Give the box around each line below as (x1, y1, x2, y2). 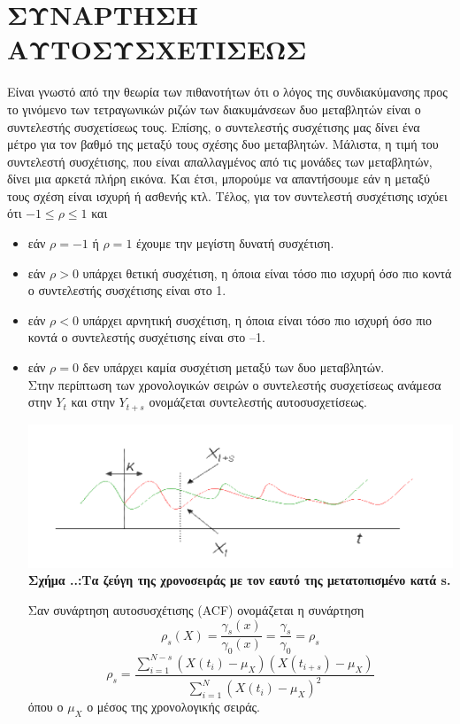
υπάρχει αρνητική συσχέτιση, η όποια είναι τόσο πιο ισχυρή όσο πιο (82, 310, 433, 329)
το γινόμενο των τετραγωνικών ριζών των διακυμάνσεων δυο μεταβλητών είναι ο (7, 99, 421, 118)
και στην (71, 393, 115, 411)
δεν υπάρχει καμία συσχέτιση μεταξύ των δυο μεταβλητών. (82, 358, 385, 377)
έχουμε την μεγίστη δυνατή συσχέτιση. (136, 234, 334, 253)
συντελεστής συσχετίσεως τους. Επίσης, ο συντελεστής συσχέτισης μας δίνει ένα (7, 117, 420, 136)
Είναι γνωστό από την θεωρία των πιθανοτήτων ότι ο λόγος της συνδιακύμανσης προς (7, 82, 448, 101)
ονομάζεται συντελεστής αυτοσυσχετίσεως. (149, 393, 367, 411)
